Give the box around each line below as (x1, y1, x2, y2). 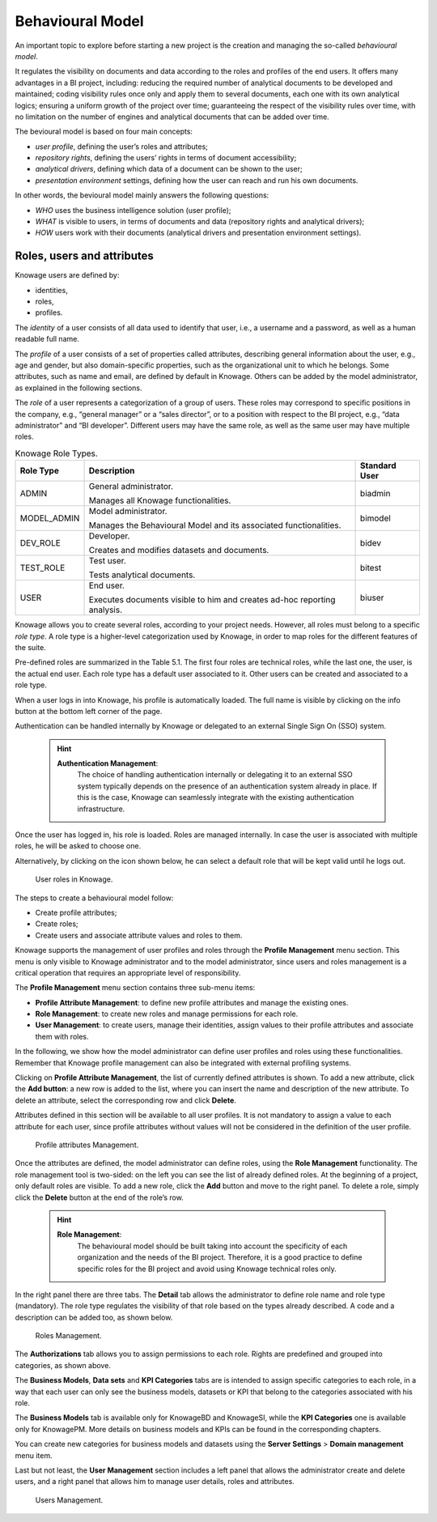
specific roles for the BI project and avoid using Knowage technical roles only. (77, 1264, 337, 1273)
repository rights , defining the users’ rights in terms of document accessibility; (35, 153, 297, 163)
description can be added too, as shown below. (15, 1312, 173, 1322)
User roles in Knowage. (35, 874, 113, 884)
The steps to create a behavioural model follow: (15, 893, 174, 903)
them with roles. (35, 1031, 89, 1041)
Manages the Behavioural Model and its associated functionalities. (88, 520, 342, 531)
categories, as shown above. (15, 1360, 111, 1370)
